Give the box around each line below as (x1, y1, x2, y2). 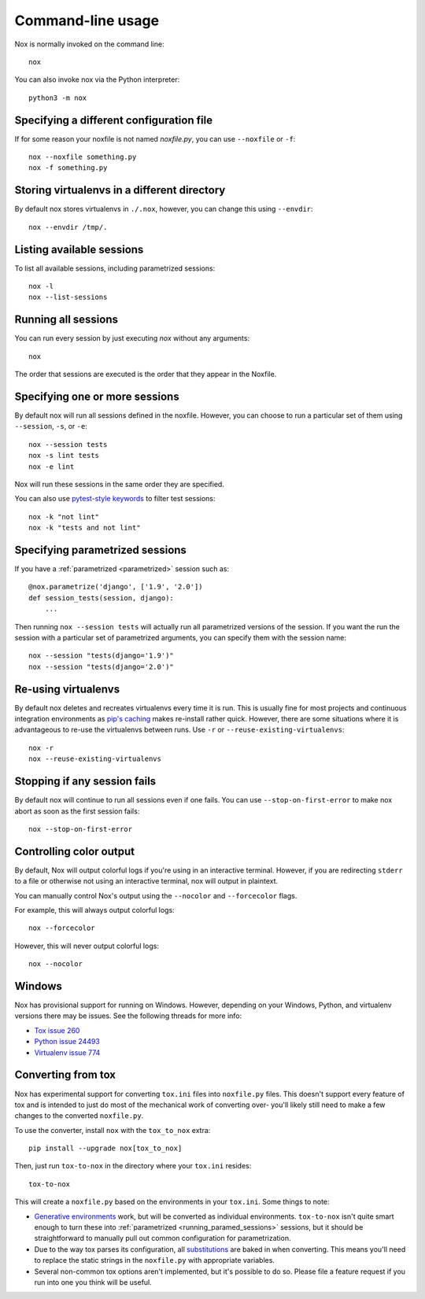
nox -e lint (28, 462, 75, 471)
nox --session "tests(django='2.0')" (28, 662, 175, 671)
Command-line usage (14, 12, 160, 29)
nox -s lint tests (28, 451, 100, 460)
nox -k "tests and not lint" (28, 523, 141, 533)
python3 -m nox (28, 93, 87, 102)
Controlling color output (14, 844, 135, 858)
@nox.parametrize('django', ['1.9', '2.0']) (28, 582, 204, 592)
